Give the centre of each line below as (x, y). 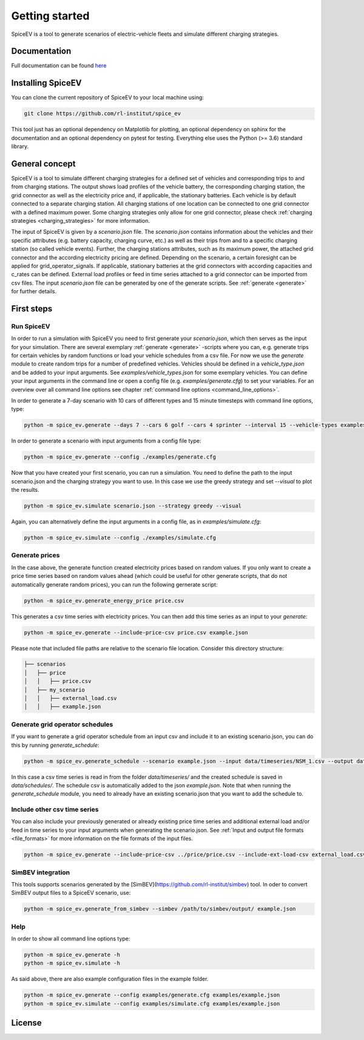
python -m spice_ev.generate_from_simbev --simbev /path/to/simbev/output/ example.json (160, 909)
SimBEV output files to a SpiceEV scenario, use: (71, 893)
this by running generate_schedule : (55, 745)
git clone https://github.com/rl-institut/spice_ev (103, 114)
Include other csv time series (55, 809)
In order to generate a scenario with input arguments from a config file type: (106, 441)
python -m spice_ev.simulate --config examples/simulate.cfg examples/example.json (152, 1004)
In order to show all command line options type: (71, 939)
